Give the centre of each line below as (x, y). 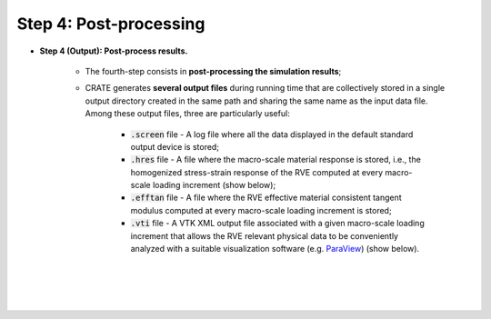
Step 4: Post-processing (111, 24)
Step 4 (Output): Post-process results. (114, 51)
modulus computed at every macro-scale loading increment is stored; (261, 210)
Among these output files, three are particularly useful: (187, 114)
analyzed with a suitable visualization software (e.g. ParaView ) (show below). (275, 249)
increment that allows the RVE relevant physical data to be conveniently (265, 235)
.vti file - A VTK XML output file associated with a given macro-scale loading (277, 224)
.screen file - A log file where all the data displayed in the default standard (272, 134)
